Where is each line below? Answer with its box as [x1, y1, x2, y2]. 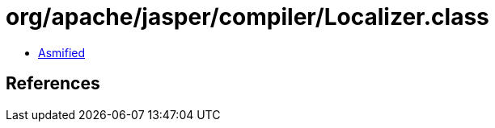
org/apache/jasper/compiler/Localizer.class [6, 3, 489, 31]
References [6, 73, 100, 94]
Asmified [38, 45, 86, 60]
